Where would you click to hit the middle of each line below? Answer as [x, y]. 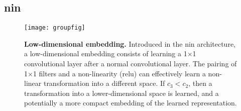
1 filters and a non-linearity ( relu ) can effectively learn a [119, 73]
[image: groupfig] [55, 28]
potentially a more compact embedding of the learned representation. [131, 103]
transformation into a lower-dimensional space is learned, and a [122, 93]
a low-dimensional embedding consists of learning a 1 [106, 53]
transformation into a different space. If [104, 83]
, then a [200, 83]
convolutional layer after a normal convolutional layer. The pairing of [131, 64]
